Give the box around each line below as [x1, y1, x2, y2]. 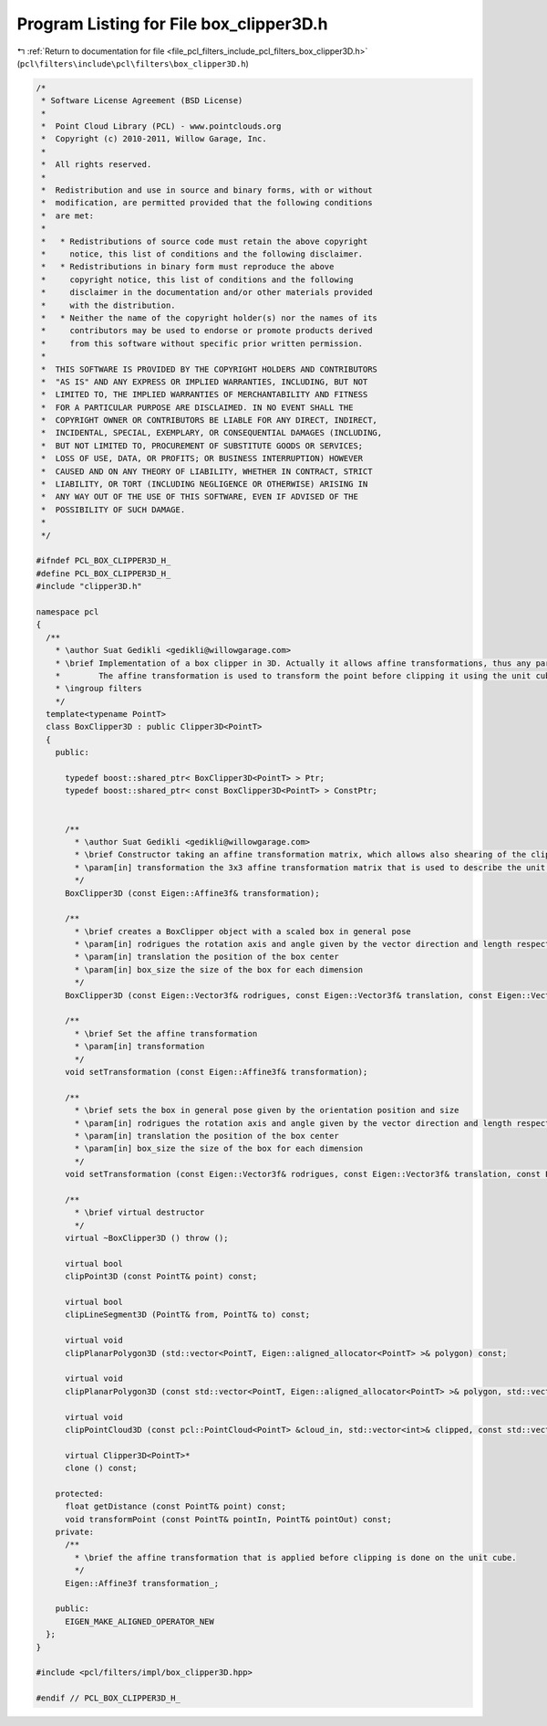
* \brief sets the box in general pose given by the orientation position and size [74, 1105, 459, 1116]
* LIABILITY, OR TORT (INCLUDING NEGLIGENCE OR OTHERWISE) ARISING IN [41, 479, 368, 489]
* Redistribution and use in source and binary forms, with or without [41, 185, 373, 195]
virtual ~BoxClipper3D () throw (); [65, 1233, 229, 1244]
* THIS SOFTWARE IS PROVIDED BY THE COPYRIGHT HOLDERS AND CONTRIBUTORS [41, 363, 378, 374]
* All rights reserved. [41, 160, 152, 170]
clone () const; [65, 1463, 138, 1474]
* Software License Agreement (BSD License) [41, 96, 243, 106]
